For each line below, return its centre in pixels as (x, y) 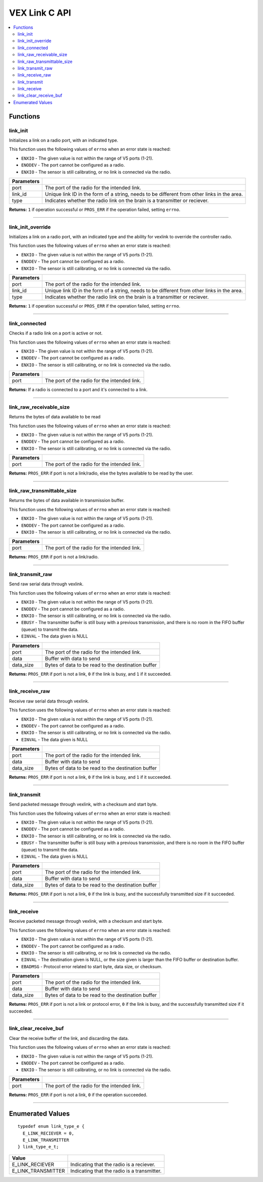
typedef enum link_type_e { (51, 1126)
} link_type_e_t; (38, 1147)
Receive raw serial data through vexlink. (49, 701)
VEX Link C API (40, 13)
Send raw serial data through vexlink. (46, 584)
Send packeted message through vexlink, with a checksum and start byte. (83, 804)
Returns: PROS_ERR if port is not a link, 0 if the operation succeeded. (78, 1095)
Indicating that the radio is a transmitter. (116, 1171)
